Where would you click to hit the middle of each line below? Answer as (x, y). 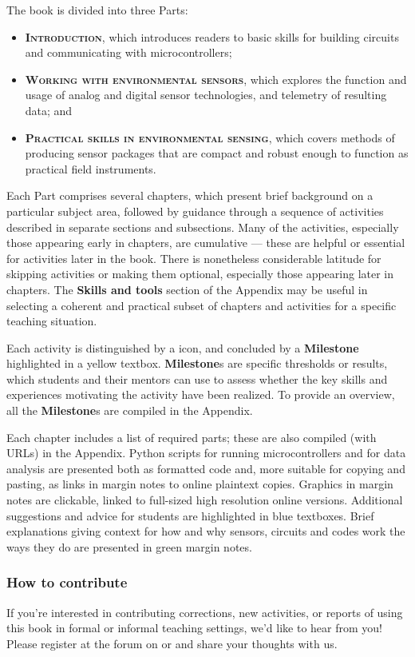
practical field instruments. (91, 168)
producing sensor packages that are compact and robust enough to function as (217, 153)
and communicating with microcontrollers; (128, 52)
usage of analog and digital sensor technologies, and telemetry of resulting (206, 95)
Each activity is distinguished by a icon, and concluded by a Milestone (183, 347)
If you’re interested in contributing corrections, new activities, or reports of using (205, 612)
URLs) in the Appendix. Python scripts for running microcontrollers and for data (206, 453)
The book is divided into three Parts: (97, 10)
